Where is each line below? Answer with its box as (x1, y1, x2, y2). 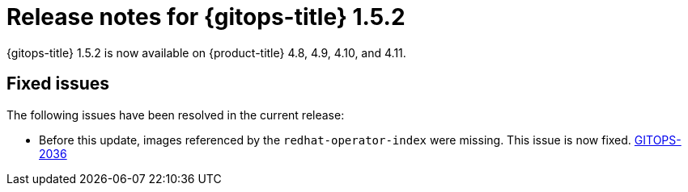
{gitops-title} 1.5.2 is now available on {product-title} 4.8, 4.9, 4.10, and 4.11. (6, 45, 406, 60)
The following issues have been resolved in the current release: (6, 107, 345, 122)
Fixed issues (6, 73, 110, 94)
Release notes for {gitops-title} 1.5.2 (6, 3, 406, 31)
